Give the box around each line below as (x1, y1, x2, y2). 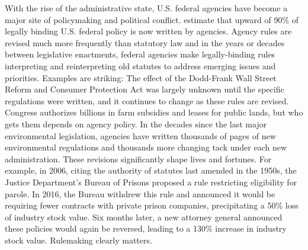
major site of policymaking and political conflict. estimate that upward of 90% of (5, 13, 299, 25)
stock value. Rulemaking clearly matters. (5, 233, 152, 246)
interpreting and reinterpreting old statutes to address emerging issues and (5, 59, 276, 72)
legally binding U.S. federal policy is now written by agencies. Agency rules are (5, 25, 292, 37)
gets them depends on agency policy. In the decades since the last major (5, 117, 267, 130)
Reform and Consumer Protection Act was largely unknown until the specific (5, 83, 284, 95)
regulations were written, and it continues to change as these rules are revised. (5, 94, 289, 107)
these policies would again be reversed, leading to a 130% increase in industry (5, 222, 287, 235)
